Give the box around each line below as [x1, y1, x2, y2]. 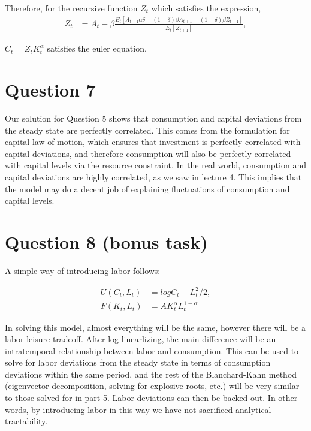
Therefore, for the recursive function [5, 2, 138, 14]
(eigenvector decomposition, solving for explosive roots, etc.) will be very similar [5, 379, 300, 392]
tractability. [5, 415, 48, 427]
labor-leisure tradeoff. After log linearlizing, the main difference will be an [5, 333, 276, 345]
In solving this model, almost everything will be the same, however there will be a [5, 321, 306, 333]
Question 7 [5, 77, 96, 102]
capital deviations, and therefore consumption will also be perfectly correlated [5, 147, 291, 159]
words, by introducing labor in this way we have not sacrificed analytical [5, 403, 271, 415]
